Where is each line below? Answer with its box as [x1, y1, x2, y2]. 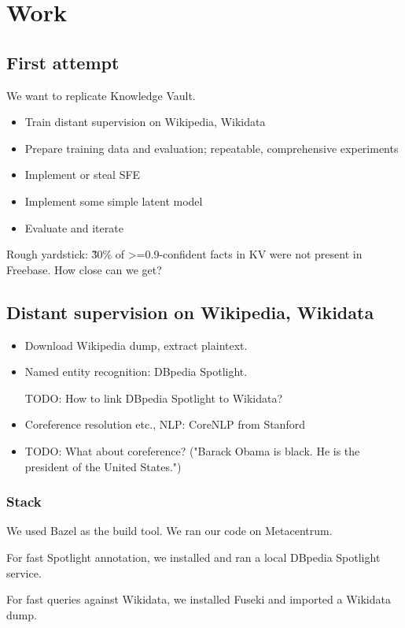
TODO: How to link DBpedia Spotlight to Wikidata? [24, 389, 283, 406]
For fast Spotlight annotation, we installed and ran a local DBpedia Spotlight [6, 548, 381, 565]
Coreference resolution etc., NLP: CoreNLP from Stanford [24, 416, 305, 433]
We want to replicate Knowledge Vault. [6, 87, 196, 103]
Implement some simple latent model [24, 192, 203, 209]
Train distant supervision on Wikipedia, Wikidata [24, 113, 266, 130]
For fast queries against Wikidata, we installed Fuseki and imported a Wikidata [6, 591, 391, 608]
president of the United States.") [24, 458, 182, 474]
